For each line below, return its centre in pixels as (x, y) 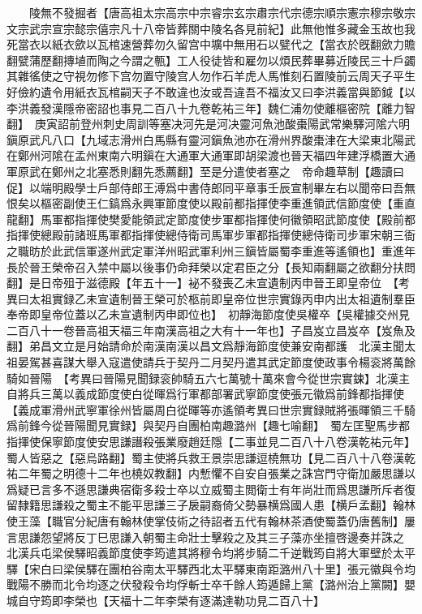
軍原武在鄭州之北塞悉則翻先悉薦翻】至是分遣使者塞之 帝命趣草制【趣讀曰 (205, 171)
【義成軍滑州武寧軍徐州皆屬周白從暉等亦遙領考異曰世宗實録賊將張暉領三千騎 (211, 409)
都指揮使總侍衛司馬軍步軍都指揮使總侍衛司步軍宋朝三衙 (267, 235)
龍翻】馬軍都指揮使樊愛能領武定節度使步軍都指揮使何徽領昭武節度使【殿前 (205, 219)
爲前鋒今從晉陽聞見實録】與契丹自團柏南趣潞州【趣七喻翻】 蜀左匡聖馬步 (202, 425)
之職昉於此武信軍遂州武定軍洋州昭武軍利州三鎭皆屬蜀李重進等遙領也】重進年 (211, 250)
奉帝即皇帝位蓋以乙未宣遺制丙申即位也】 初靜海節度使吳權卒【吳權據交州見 (208, 314)
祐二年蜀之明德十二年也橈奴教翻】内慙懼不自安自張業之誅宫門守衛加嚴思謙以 (211, 473)
